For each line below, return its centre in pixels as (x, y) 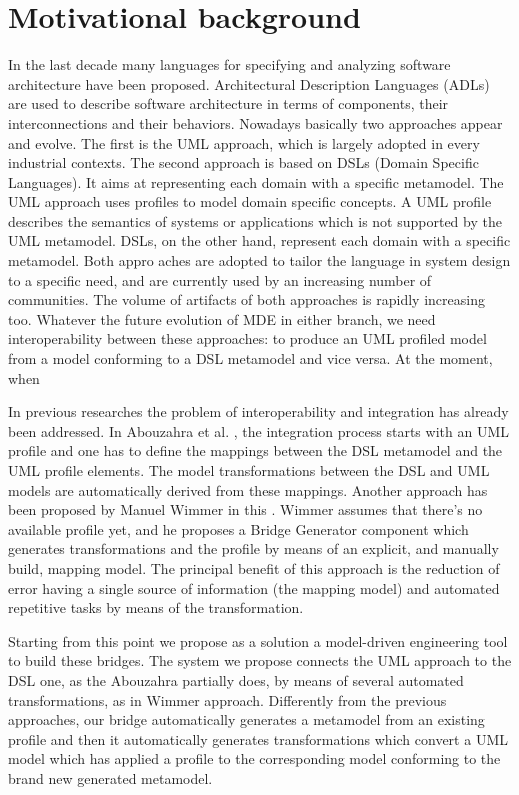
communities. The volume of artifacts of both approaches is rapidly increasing (246, 299)
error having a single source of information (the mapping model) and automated (254, 587)
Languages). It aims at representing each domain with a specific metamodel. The (256, 181)
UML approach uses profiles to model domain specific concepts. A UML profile (250, 201)
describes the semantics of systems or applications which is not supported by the (255, 220)
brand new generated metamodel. (110, 777)
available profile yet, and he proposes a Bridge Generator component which (238, 528)
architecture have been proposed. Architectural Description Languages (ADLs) (249, 83)
